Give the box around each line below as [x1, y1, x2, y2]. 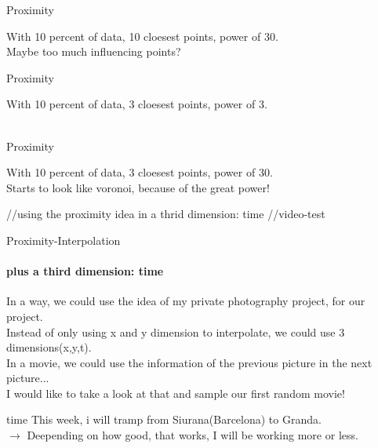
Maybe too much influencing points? [6, 43, 181, 60]
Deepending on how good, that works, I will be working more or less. [27, 427, 358, 443]
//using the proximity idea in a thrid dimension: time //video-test [6, 206, 325, 222]
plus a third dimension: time [6, 263, 164, 279]
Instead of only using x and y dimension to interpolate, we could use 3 [6, 323, 345, 340]
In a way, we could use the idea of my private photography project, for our [6, 293, 365, 309]
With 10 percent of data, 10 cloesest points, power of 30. [6, 27, 278, 44]
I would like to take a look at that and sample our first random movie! [6, 384, 345, 401]
